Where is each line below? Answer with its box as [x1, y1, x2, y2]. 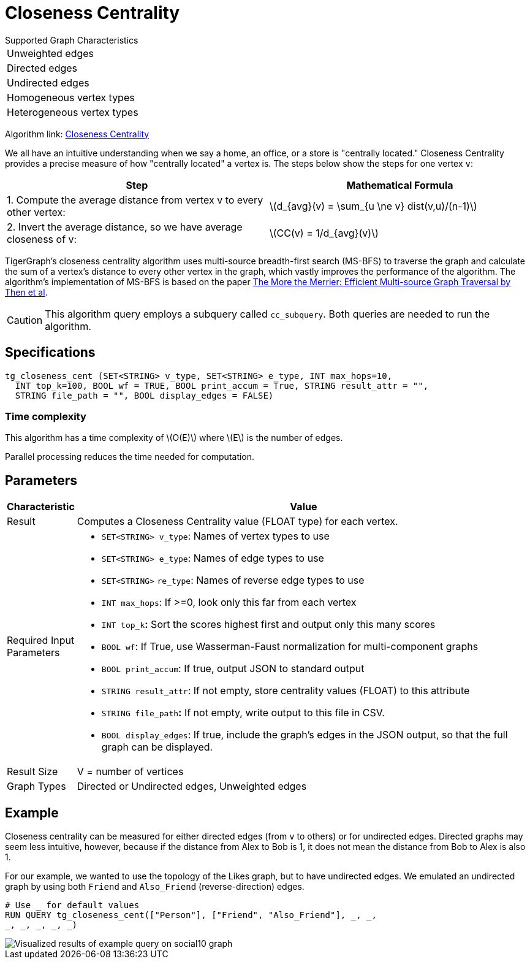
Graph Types [7, 780, 66, 793]
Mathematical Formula [346, 178, 453, 191]
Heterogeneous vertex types [7, 105, 138, 118]
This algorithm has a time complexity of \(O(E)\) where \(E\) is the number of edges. [5, 432, 343, 443]
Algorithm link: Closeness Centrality [5, 128, 150, 139]
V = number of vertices [77, 765, 184, 778]
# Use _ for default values [5, 900, 140, 911]
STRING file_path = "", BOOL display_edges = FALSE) [15, 390, 274, 400]
